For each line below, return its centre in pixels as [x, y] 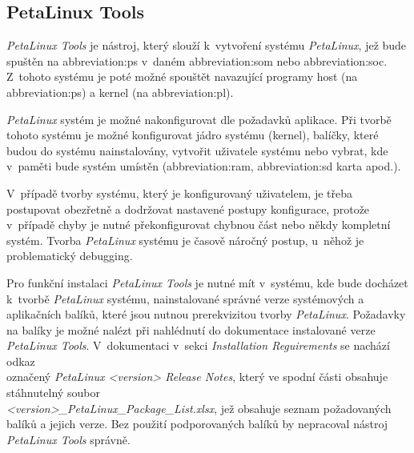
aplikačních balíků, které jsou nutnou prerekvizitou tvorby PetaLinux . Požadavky [206, 314]
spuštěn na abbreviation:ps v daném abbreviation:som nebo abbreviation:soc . [197, 60]
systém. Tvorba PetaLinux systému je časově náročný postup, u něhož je [185, 240]
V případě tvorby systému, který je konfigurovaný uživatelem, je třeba [180, 192]
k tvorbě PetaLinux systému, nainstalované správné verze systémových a [185, 298]
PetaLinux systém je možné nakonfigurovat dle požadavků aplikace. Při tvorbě [199, 119]
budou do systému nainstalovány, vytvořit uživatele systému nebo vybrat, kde [197, 150]
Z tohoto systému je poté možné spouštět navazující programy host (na [182, 76]
